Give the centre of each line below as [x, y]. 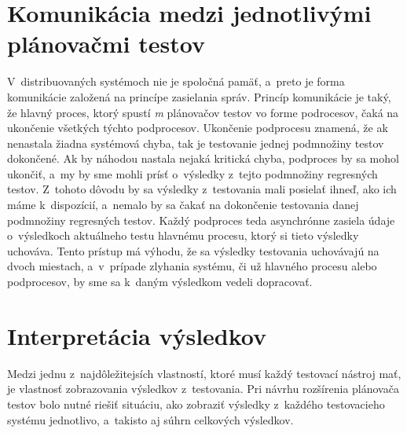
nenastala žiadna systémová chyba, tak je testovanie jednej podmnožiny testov [196, 143]
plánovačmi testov [106, 44]
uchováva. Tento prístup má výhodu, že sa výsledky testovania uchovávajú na [193, 250]
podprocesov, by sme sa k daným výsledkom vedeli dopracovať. [160, 282]
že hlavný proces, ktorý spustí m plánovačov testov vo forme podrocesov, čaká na [203, 112]
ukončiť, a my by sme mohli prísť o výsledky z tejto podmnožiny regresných [192, 173]
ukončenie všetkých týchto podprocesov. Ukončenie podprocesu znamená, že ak [198, 128]
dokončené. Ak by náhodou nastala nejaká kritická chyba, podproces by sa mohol [203, 158]
